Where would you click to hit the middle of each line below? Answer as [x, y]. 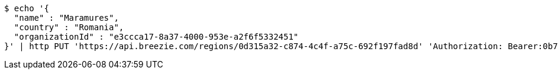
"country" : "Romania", [69, 27]
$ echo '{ [27, 8]
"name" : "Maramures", [66, 18]
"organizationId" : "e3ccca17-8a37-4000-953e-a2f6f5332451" [156, 37]
